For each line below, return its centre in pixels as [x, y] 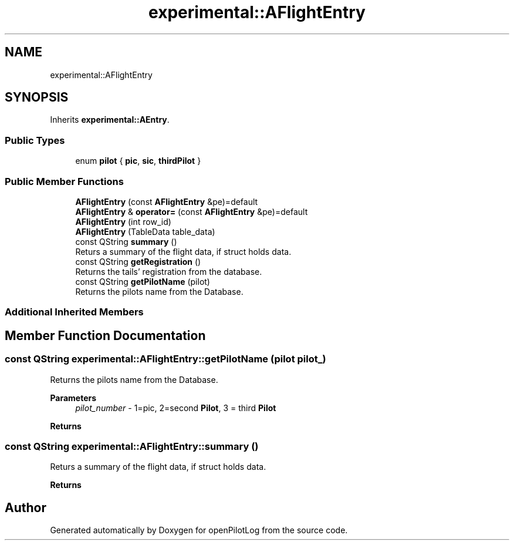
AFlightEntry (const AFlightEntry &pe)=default [167, 201]
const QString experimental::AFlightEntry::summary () [132, 446]
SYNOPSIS [37, 97]
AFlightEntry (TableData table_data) [145, 231]
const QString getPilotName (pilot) [143, 281]
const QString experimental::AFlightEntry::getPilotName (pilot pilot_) [165, 359]
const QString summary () [126, 241]
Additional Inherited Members [74, 312]
